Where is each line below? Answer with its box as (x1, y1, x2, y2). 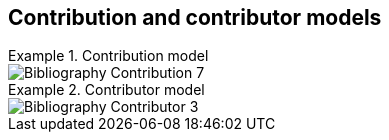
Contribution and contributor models (8, 5, 382, 30)
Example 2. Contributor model (8, 81, 205, 99)
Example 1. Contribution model (8, 47, 209, 65)
